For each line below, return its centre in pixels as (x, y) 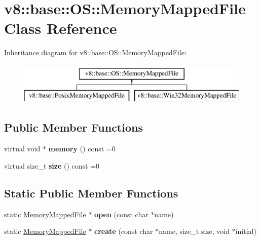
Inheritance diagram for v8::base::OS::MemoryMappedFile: (95, 52)
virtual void (22, 149)
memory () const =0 (82, 149)
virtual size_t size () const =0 (52, 165)
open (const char (121, 214)
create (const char (124, 231)
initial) (246, 231)
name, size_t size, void (194, 231)
